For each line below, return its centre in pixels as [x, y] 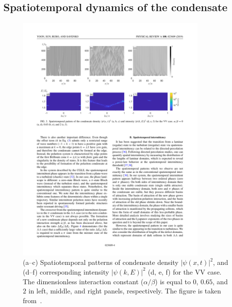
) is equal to [173, 281]
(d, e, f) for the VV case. [185, 271]
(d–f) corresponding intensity [66, 271]
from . [33, 300]
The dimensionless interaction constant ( [83, 281]
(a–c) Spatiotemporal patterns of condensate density [101, 262]
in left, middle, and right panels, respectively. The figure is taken [125, 291]
